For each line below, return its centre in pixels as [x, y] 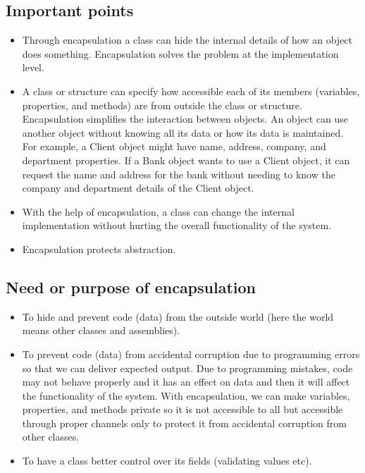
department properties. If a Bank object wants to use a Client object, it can [186, 160]
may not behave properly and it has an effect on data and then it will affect [186, 382]
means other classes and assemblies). [101, 330]
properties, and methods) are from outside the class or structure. [162, 105]
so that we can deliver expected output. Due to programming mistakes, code [187, 368]
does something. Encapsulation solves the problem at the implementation [180, 53]
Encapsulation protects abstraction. [99, 248]
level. [33, 67]
